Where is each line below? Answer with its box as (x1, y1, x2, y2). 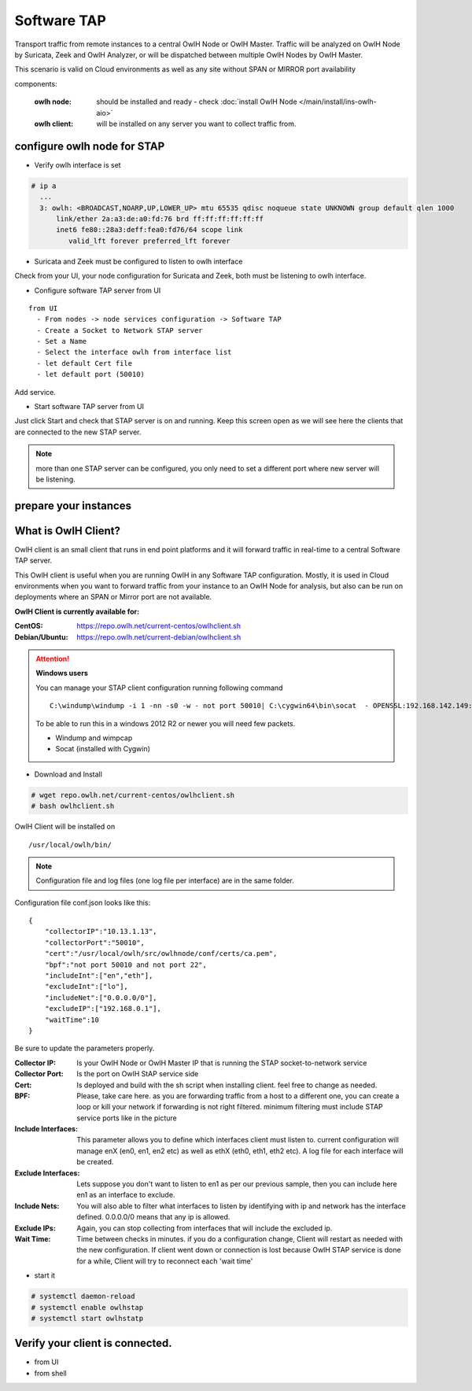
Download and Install (34, 769, 102, 779)
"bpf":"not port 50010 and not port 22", (44, 960, 208, 969)
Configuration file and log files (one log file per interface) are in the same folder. (35, 876, 295, 885)
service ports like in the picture (76, 1113, 177, 1123)
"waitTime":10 (44, 1015, 100, 1024)
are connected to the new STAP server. (14, 427, 142, 437)
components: (14, 79, 58, 88)
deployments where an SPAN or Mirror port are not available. (14, 592, 212, 602)
